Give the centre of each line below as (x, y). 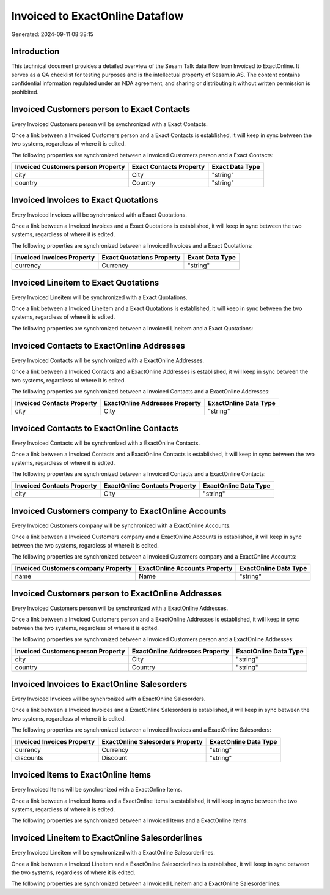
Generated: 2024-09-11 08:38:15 (53, 34)
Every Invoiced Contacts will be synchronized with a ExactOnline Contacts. (106, 443)
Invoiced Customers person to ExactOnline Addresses (117, 593)
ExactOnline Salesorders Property (152, 741)
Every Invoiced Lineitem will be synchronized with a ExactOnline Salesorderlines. (113, 853)
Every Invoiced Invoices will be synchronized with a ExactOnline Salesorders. (108, 699)
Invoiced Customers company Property (73, 568)
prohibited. (25, 92)
